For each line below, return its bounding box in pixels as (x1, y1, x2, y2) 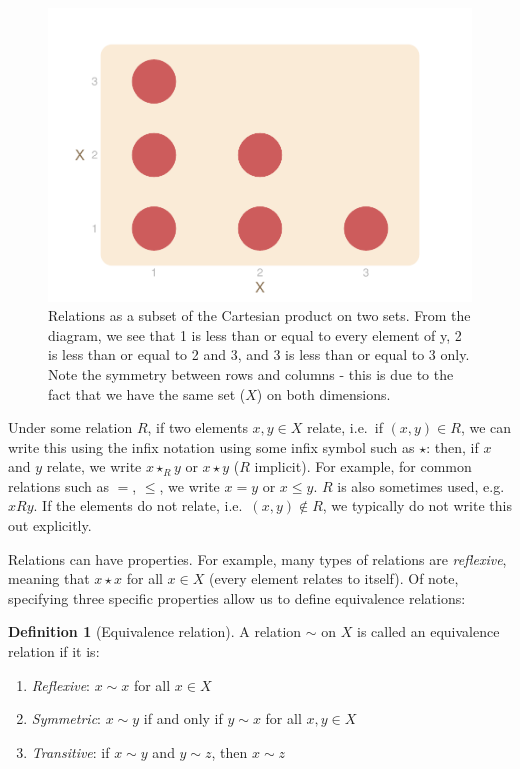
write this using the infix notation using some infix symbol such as (8, 436, 415, 457)
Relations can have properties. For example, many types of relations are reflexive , (8, 548, 507, 569)
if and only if (143, 708, 223, 729)
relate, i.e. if (307, 417, 383, 438)
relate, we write (46, 456, 142, 477)
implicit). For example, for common (254, 456, 472, 477)
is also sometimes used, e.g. (337, 475, 505, 496)
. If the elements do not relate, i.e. (33, 495, 243, 516)
